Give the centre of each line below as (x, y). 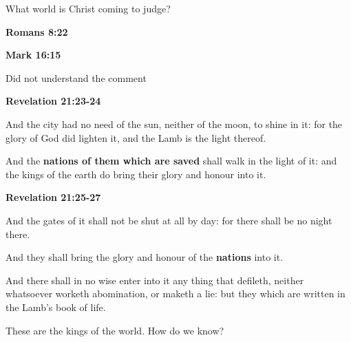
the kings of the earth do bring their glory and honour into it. (136, 174)
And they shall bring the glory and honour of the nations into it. (145, 257)
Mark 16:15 (33, 55)
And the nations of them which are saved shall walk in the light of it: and (171, 161)
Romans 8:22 (37, 31)
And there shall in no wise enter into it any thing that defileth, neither (155, 280)
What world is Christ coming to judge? (88, 8)
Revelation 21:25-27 (53, 197)
